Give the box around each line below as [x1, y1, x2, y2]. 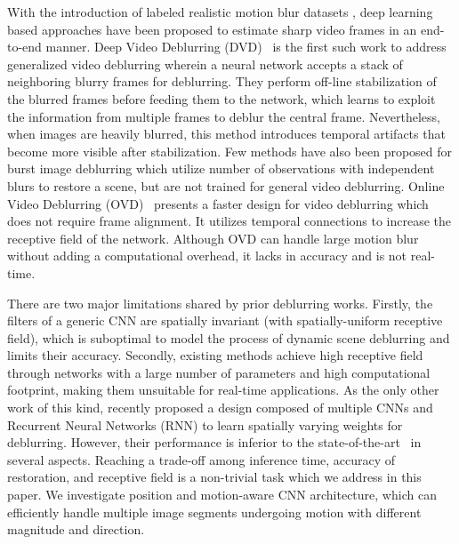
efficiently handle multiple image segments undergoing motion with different [7, 502, 422, 521]
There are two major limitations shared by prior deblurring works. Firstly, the [7, 293, 433, 312]
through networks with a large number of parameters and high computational [7, 363, 431, 381]
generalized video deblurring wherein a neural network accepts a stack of [7, 54, 403, 73]
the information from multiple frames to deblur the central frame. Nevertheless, [7, 107, 441, 125]
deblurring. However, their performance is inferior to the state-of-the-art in [7, 433, 422, 452]
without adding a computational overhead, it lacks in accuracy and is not [7, 246, 407, 265]
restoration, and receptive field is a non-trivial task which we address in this [7, 468, 422, 486]
